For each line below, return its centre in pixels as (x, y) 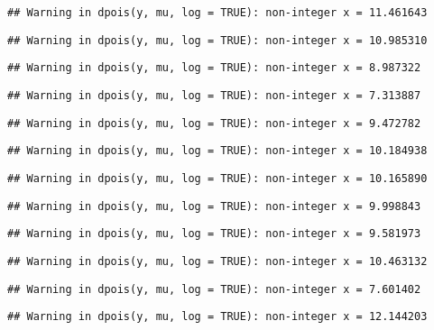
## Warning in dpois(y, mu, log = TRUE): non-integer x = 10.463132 (217, 261)
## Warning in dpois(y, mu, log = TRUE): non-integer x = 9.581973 (214, 234)
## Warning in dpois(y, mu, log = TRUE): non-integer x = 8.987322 (214, 68)
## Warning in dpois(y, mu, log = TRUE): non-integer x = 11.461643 (217, 13)
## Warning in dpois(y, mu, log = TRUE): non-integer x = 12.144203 (217, 317)
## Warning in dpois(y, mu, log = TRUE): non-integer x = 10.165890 (217, 178)
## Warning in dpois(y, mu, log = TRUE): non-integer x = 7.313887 (214, 95)
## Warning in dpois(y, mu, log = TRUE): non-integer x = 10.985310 (217, 40)
